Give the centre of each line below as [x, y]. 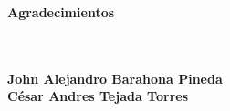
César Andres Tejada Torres [98, 96]
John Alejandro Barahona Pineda [115, 78]
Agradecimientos [61, 11]
